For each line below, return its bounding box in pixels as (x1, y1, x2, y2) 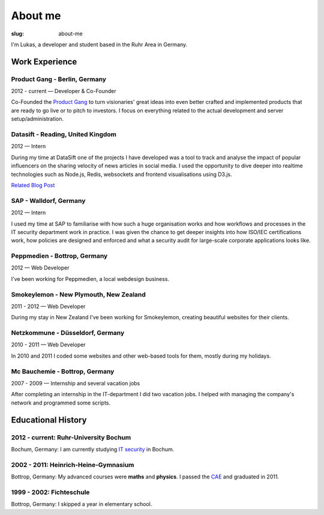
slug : (11, 30, 24, 37)
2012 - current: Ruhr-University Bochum (11, 433, 131, 441)
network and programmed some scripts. (11, 399, 111, 406)
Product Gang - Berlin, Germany (11, 75, 106, 83)
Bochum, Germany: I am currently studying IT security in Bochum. (11, 445, 175, 453)
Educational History (11, 415, 87, 425)
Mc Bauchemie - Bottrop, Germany (11, 367, 115, 375)
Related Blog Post (11, 181, 55, 188)
